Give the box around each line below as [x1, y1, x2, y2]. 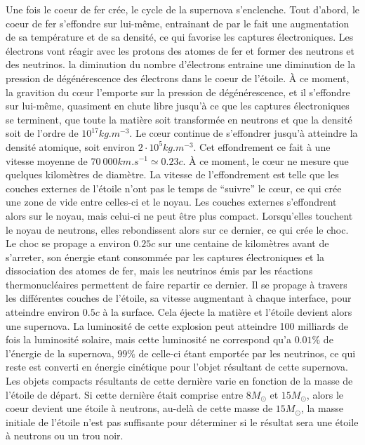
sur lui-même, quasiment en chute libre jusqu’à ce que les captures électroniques [6, 98, 350, 113]
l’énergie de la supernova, [6, 345, 114, 360]
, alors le [306, 387, 344, 401]
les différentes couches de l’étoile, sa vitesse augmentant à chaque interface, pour [6, 291, 352, 305]
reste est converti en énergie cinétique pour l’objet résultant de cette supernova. [6, 359, 348, 374]
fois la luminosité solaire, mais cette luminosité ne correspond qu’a [6, 332, 291, 347]
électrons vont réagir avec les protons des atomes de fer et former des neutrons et [6, 43, 354, 58]
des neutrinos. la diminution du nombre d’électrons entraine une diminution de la [6, 57, 356, 72]
